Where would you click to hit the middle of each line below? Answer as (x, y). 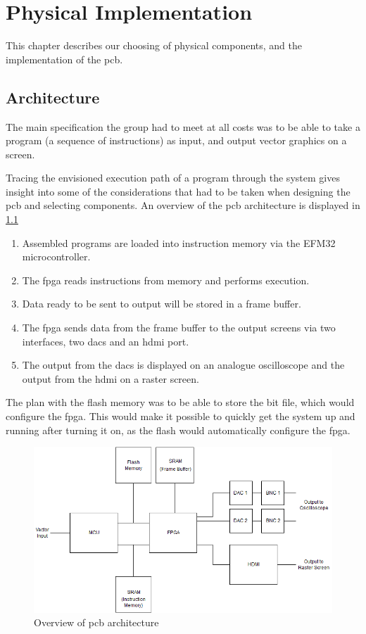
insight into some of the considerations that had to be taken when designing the (178, 191)
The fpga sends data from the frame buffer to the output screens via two (179, 328)
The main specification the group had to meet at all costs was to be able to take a (183, 126)
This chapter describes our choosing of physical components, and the (154, 45)
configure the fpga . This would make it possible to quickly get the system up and (181, 416)
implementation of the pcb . (64, 59)
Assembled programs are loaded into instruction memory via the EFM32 (179, 242)
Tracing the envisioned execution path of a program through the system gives (173, 178)
